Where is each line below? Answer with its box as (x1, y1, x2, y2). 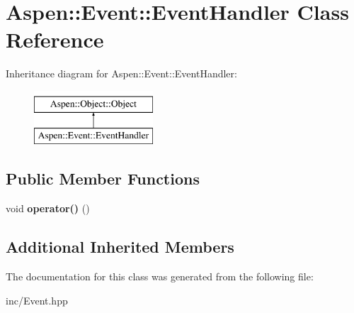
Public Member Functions (6, 168, 200, 190)
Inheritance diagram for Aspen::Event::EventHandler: (6, 66, 237, 81)
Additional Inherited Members (6, 236, 234, 258)
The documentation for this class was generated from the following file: (6, 269, 314, 284)
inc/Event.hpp (6, 292, 68, 307)
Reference (6, 25, 104, 54)
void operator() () (6, 201, 90, 216)
